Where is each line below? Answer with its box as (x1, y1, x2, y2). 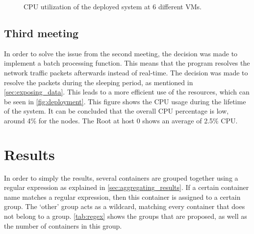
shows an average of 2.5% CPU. (142, 115, 238, 125)
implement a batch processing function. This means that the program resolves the (4, 58, 250, 68)
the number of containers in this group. (4, 220, 122, 231)
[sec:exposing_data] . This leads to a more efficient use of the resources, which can (4, 87, 250, 97)
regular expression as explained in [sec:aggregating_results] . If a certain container (4, 182, 249, 192)
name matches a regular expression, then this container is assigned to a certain (4, 191, 241, 202)
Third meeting (4, 25, 79, 40)
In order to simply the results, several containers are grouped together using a (4, 172, 238, 183)
